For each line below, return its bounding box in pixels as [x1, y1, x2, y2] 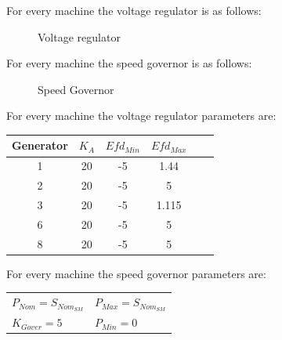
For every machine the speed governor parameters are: [6, 265, 266, 281]
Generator [12, 137, 68, 154]
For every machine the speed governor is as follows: [6, 55, 252, 71]
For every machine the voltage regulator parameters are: [6, 107, 277, 124]
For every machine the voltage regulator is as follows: [6, 2, 262, 18]
